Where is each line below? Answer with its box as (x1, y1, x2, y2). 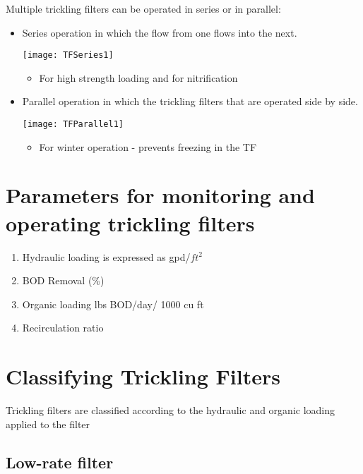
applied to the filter (6, 416, 90, 431)
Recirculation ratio (22, 320, 104, 335)
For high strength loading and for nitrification (39, 70, 238, 85)
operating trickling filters (6, 208, 255, 237)
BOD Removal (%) (22, 273, 105, 288)
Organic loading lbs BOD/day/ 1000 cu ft (22, 296, 204, 311)
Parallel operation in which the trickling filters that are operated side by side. (22, 94, 358, 109)
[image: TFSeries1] (22, 50, 114, 61)
